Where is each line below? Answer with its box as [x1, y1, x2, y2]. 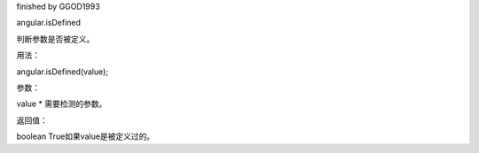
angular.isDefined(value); [16, 66, 109, 77]
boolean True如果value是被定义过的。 [16, 131, 155, 142]
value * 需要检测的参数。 [16, 98, 107, 110]
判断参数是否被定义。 [16, 34, 95, 44]
